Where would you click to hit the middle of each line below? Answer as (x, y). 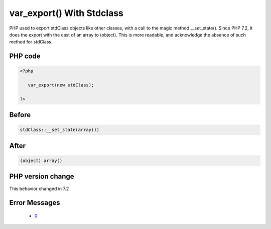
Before (20, 115)
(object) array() (41, 161)
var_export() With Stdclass (66, 13)
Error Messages (35, 203)
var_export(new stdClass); (61, 85)
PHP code (25, 56)
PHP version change (42, 177)
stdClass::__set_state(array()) (60, 130)
